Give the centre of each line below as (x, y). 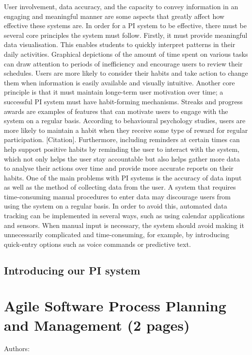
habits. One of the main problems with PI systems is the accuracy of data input (123, 177)
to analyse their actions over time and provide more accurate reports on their (119, 168)
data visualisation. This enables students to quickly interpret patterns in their (120, 44)
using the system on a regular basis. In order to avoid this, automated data (116, 206)
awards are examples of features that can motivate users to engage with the (116, 111)
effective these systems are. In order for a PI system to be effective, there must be (125, 25)
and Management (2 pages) (97, 325)
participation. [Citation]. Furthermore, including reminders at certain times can (122, 139)
